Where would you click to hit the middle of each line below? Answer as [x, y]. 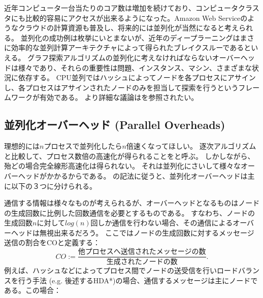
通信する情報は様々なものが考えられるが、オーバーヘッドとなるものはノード [132, 203]
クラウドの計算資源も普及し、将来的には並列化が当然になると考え [128, 28]
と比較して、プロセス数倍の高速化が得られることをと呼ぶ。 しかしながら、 [129, 156]
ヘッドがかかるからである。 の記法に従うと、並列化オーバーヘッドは [133, 175]
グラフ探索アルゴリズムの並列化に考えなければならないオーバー [134, 57]
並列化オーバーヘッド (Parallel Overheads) [115, 125]
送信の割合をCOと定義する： [52, 242]
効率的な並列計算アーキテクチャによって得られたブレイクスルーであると [131, 47]
